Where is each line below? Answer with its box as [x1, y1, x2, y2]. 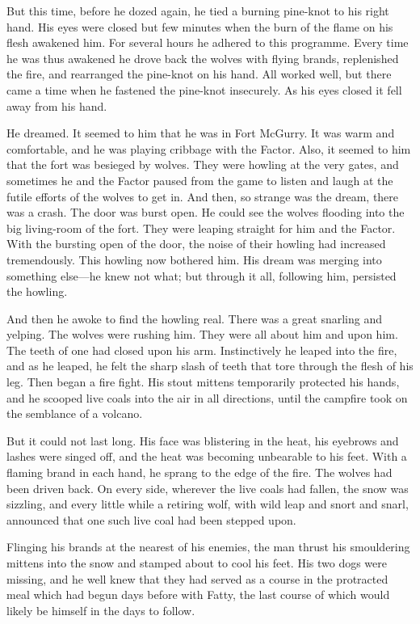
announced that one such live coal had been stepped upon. [6, 511, 296, 528]
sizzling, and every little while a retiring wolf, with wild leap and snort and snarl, [6, 495, 409, 512]
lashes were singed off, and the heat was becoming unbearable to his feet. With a [6, 448, 407, 465]
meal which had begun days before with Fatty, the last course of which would [6, 586, 390, 603]
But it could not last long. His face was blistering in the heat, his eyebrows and [6, 432, 399, 449]
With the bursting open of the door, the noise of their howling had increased [6, 235, 386, 252]
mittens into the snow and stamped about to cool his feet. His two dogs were [6, 554, 388, 571]
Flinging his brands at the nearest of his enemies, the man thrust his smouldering [6, 538, 410, 555]
